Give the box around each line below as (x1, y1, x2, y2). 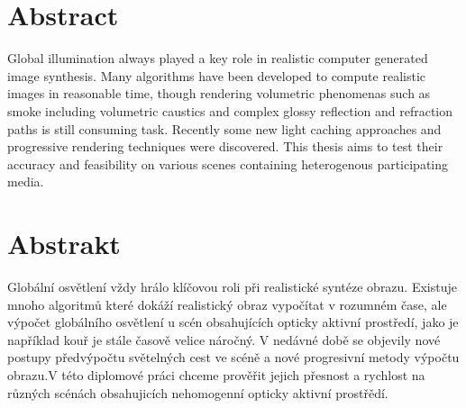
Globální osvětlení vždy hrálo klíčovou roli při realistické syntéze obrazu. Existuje (7, 277, 457, 295)
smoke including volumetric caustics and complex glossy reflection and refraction (7, 101, 453, 120)
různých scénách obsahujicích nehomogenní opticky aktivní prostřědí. (7, 383, 388, 402)
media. (7, 172, 44, 191)
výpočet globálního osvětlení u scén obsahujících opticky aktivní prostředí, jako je (7, 313, 459, 331)
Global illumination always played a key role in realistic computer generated (7, 49, 428, 68)
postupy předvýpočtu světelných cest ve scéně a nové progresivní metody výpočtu (7, 348, 460, 367)
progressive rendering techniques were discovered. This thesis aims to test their (7, 137, 443, 156)
